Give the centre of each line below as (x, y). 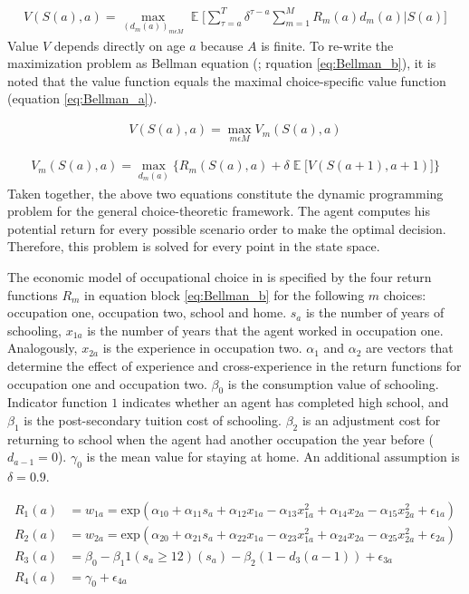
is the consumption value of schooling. (333, 383)
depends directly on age (120, 45)
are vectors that (410, 348)
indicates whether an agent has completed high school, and (285, 402)
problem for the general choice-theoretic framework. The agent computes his (219, 211)
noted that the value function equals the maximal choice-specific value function (227, 80)
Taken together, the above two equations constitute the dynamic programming (225, 193)
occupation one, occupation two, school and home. (147, 312)
